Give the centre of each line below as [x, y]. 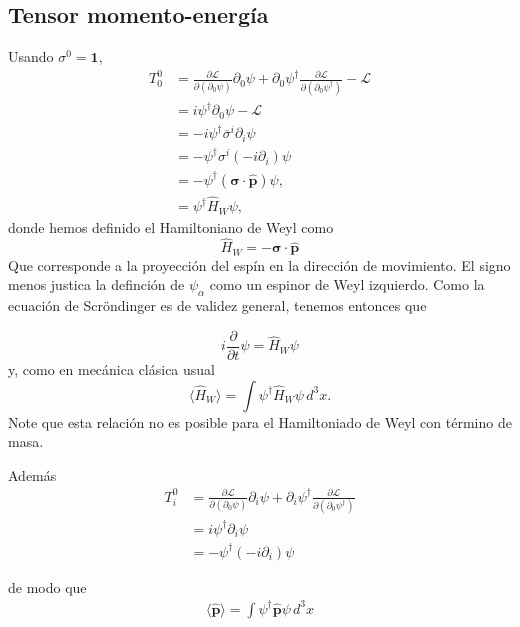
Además [32, 474]
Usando [31, 56]
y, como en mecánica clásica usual [112, 368]
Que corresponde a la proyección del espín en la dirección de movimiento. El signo [259, 264]
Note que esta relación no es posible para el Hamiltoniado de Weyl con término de [260, 421]
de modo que [47, 586]
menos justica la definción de [96, 284]
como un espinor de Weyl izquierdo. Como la [347, 284]
